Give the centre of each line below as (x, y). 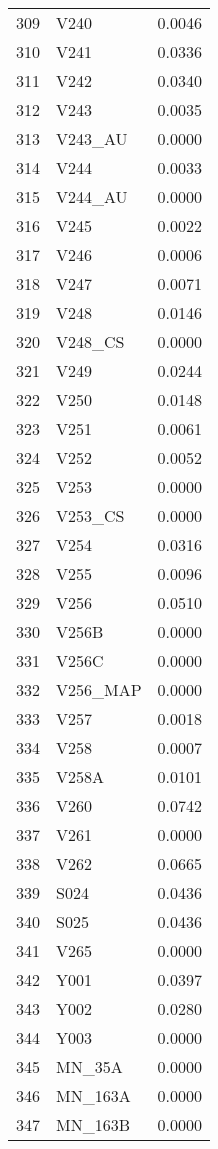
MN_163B (93, 1124)
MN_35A (89, 1066)
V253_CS (90, 515)
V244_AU (92, 196)
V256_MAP (99, 689)
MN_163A (93, 1095)
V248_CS (90, 341)
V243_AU (92, 138)
